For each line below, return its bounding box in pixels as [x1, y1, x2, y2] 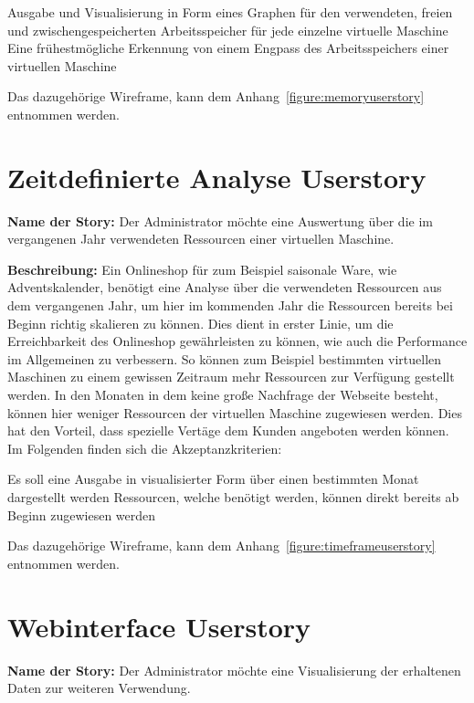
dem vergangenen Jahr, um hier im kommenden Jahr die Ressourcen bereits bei [7, 296, 453, 315]
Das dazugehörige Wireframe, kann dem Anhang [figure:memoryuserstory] [7, 87, 425, 106]
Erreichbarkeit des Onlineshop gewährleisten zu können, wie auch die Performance [7, 331, 468, 351]
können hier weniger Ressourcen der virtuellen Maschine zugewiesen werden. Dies [7, 403, 462, 422]
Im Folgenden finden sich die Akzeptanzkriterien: [7, 438, 282, 457]
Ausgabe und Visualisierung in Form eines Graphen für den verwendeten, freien [7, 3, 453, 21]
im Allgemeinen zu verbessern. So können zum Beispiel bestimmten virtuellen [7, 349, 442, 368]
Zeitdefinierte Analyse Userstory [7, 158, 427, 195]
